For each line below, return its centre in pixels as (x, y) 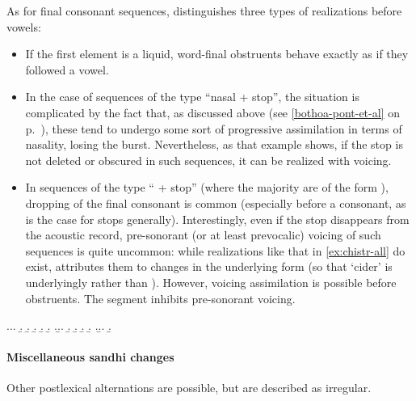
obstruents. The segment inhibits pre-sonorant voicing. (160, 298)
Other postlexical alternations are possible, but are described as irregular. (189, 388)
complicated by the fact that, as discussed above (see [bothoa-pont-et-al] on (212, 112)
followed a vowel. (67, 69)
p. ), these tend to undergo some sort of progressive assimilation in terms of (214, 128)
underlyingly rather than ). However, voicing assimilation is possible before (211, 282)
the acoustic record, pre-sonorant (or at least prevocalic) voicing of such (203, 235)
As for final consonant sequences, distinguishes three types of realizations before (204, 11)
